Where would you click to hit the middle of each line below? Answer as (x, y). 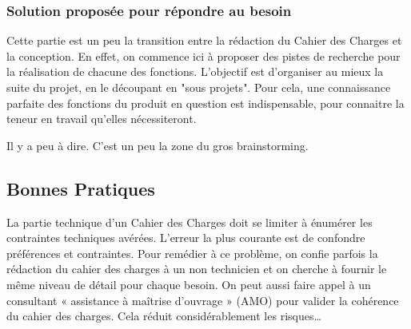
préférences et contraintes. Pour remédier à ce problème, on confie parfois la (192, 253)
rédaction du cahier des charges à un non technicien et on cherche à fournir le (197, 269)
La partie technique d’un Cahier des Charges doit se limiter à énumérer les (190, 222)
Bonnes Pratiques (81, 188)
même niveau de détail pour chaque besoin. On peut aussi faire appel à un (189, 284)
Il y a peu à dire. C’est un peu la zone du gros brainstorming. (158, 145)
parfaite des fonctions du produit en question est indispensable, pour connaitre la (205, 103)
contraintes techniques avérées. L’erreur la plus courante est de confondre (186, 238)
